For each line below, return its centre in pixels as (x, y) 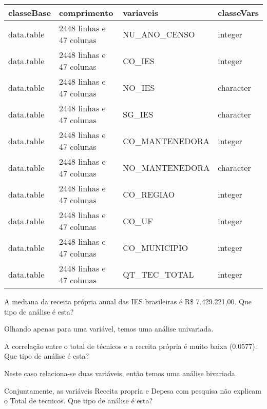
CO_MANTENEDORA (166, 141)
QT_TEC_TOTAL (158, 274)
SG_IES (138, 114)
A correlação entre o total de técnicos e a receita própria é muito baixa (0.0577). (131, 346)
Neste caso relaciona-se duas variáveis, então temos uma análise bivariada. (121, 373)
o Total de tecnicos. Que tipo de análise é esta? (79, 401)
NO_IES (139, 87)
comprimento (86, 13)
